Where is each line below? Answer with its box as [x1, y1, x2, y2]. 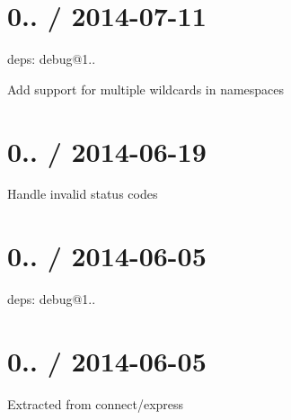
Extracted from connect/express [7, 394, 184, 413]
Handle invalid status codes [7, 184, 158, 203]
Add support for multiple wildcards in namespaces [7, 79, 285, 98]
